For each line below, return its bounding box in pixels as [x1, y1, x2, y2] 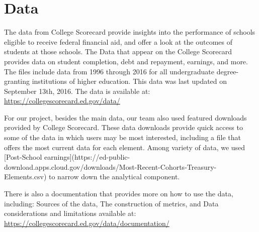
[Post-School [4, 152, 42, 162]
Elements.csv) [4, 171, 47, 182]
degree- [216, 66, 239, 76]
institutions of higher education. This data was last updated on [32, 76, 227, 86]
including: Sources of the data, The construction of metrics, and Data [4, 198, 219, 208]
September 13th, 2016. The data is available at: [4, 85, 150, 96]
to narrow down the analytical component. [48, 171, 180, 182]
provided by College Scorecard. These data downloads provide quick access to [4, 122, 243, 133]
